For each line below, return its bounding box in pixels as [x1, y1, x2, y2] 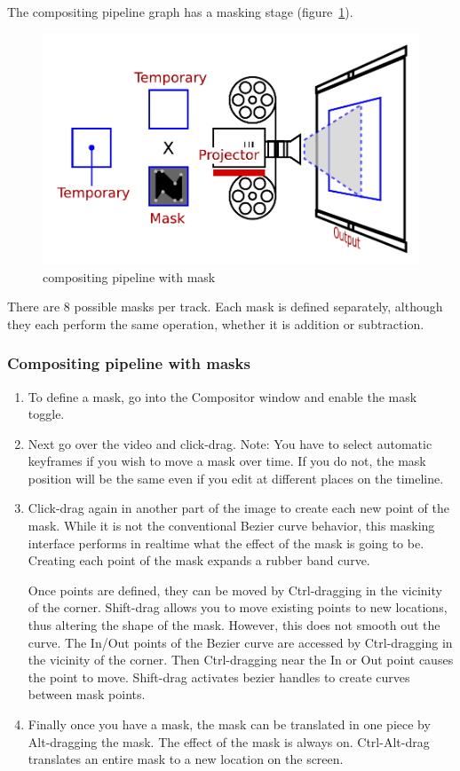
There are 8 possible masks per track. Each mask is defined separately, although [7, 297, 443, 316]
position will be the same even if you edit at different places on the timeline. [28, 468, 444, 487]
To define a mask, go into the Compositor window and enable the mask [28, 387, 417, 405]
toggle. [28, 405, 65, 423]
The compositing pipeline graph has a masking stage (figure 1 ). [7, 3, 353, 20]
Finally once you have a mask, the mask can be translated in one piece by [28, 715, 431, 733]
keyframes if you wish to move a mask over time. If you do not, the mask [28, 452, 426, 470]
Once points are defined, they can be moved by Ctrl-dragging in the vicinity [28, 580, 442, 599]
